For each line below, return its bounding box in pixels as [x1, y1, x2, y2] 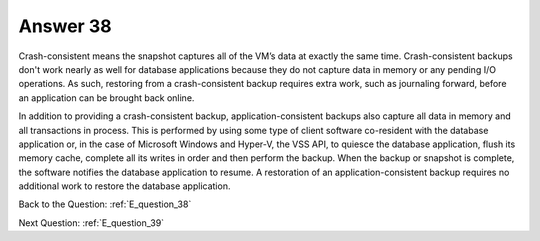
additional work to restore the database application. [18, 180, 231, 192]
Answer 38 [18, 15, 112, 37]
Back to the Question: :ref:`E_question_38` [18, 198, 192, 210]
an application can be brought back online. [18, 91, 195, 104]
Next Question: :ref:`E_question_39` [18, 216, 165, 229]
